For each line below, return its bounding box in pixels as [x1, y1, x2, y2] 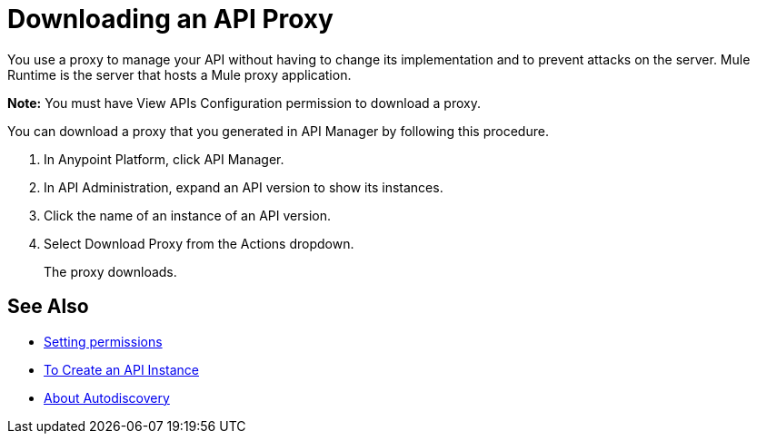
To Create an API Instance [44, 361, 199, 377]
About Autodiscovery [44, 389, 170, 406]
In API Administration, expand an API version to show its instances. [44, 179, 443, 195]
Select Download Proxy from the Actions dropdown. [44, 235, 354, 251]
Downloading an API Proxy [7, 4, 334, 34]
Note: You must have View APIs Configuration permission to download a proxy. [7, 94, 481, 111]
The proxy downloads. [44, 263, 177, 279]
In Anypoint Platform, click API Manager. [44, 151, 284, 167]
